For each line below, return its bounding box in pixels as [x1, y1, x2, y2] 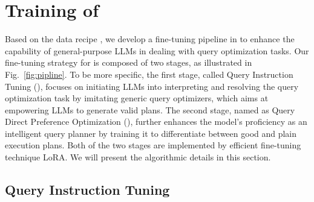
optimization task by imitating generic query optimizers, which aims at [5, 92, 269, 104]
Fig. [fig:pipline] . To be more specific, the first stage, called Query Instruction [5, 68, 293, 80]
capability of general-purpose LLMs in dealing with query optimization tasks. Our [5, 44, 309, 57]
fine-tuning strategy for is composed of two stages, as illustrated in [5, 56, 252, 69]
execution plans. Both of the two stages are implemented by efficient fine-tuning [5, 139, 301, 151]
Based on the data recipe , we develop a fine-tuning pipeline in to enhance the [5, 33, 295, 45]
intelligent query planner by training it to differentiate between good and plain [5, 127, 297, 139]
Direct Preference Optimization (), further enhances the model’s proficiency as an [5, 115, 307, 128]
